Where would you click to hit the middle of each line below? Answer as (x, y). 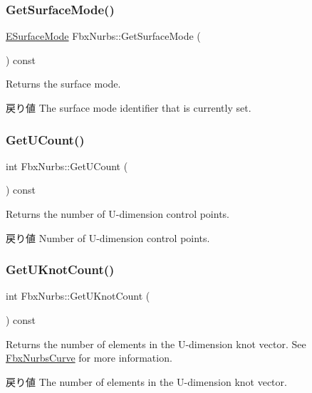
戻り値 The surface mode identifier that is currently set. (129, 108)
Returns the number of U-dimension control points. (118, 214)
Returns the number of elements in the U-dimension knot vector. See (156, 344)
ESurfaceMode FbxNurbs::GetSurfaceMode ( (103, 36)
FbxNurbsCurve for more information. (89, 358)
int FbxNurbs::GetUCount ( (67, 166)
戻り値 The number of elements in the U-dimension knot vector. (146, 381)
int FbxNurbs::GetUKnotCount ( (78, 296)
